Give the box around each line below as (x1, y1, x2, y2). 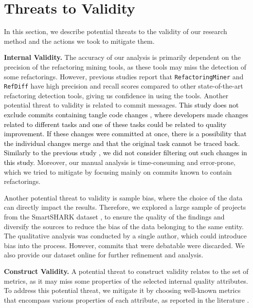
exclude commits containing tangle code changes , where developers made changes (4, 109, 248, 119)
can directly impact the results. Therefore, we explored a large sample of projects (4, 202, 246, 212)
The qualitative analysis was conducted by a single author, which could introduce (4, 231, 247, 241)
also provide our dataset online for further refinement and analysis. (4, 250, 203, 260)
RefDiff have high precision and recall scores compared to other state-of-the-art (4, 81, 243, 91)
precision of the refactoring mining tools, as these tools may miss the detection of (4, 61, 247, 72)
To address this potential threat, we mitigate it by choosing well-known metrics (4, 285, 241, 295)
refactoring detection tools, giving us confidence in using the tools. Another (4, 90, 229, 100)
